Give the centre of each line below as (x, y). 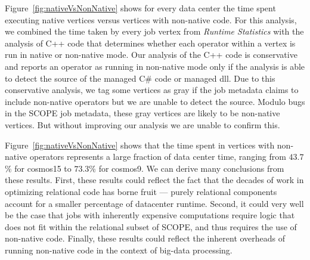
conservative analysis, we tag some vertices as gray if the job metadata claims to (152, 90)
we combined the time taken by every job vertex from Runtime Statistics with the (154, 31)
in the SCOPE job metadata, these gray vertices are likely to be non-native (142, 113)
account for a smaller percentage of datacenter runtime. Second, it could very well (154, 203)
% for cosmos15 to (38, 168)
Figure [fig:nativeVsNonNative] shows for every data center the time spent (140, 8)
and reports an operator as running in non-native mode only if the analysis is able (155, 66)
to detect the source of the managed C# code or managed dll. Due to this (140, 78)
